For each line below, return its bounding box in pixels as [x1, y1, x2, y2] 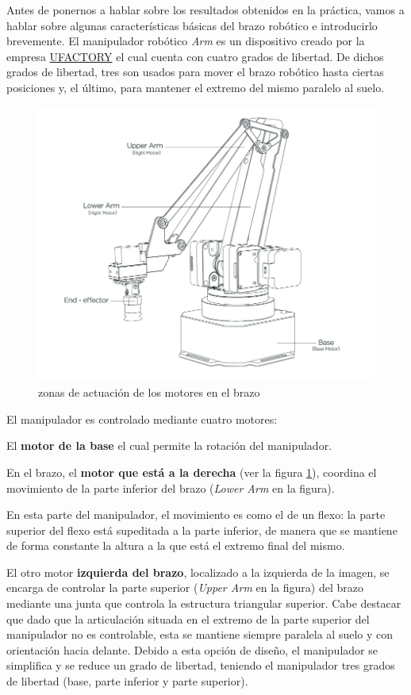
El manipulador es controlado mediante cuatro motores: [6, 410, 278, 427]
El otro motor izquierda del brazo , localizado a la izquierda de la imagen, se [6, 563, 390, 580]
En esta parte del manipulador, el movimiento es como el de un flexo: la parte [6, 506, 386, 523]
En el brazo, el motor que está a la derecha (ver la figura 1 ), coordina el [6, 463, 377, 480]
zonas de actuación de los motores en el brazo [38, 384, 260, 401]
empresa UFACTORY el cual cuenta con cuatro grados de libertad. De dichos [6, 48, 384, 64]
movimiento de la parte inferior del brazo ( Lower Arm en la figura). [6, 479, 335, 496]
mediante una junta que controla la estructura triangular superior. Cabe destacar [6, 595, 401, 612]
